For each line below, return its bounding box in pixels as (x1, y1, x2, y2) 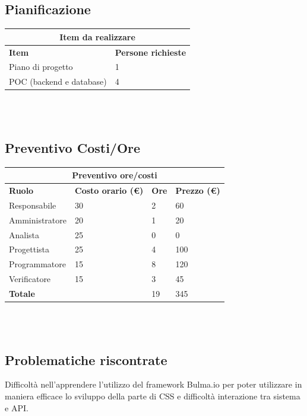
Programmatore (9, 258, 66, 270)
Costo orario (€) (75, 184, 144, 197)
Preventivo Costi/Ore (5, 138, 141, 156)
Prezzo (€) (175, 184, 220, 197)
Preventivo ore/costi (72, 169, 157, 181)
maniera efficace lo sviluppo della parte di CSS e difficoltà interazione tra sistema (5, 390, 300, 402)
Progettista (9, 243, 49, 255)
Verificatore (9, 273, 51, 285)
